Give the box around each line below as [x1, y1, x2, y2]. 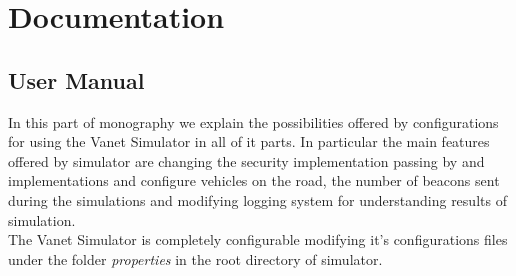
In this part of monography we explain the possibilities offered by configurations [8, 111, 499, 132]
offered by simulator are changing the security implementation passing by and [8, 150, 485, 171]
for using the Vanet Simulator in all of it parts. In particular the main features [8, 131, 490, 152]
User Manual [8, 64, 145, 95]
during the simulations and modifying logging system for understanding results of [8, 189, 507, 210]
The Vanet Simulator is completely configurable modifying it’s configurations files [8, 229, 508, 250]
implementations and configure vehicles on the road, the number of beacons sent [8, 170, 500, 191]
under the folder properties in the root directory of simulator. [8, 248, 383, 269]
